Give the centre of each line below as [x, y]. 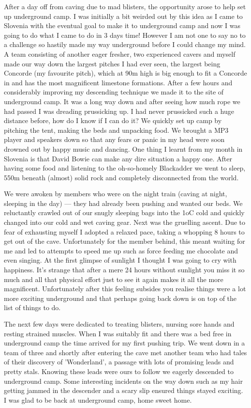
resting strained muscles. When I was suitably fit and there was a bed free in [118, 333]
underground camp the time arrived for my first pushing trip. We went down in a [125, 343]
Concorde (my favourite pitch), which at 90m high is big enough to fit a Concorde [125, 73]
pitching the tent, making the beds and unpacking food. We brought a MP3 [116, 130]
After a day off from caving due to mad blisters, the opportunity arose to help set [125, 6]
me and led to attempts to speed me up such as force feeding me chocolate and [121, 250]
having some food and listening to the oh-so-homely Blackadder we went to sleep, [125, 168]
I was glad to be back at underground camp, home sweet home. [98, 400]
